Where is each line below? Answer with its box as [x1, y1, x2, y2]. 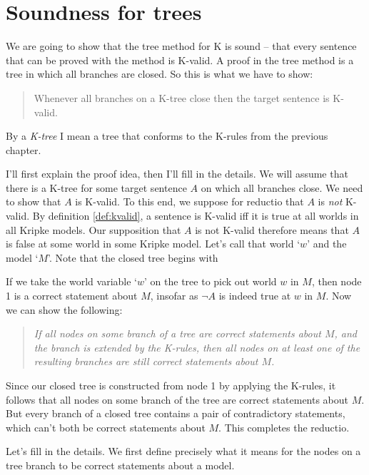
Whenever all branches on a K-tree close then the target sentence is [34, 90, 330, 105]
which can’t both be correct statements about [6, 419, 206, 434]
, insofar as [150, 288, 198, 303]
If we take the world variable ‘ [6, 274, 138, 289]
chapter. [6, 142, 41, 157]
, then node [311, 274, 362, 289]
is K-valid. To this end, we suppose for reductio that [75, 194, 304, 209]
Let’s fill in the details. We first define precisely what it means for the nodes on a [6, 444, 361, 459]
